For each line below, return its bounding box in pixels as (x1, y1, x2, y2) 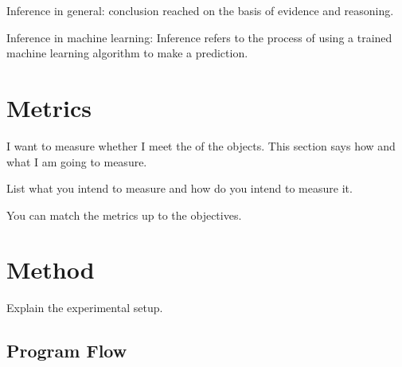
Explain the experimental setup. (6, 299, 163, 316)
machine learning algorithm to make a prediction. (6, 45, 248, 61)
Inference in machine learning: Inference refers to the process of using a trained (6, 29, 392, 45)
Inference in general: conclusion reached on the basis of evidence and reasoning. (6, 2, 394, 18)
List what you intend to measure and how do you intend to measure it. (6, 180, 353, 197)
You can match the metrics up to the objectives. (6, 206, 242, 223)
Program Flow (6, 338, 127, 363)
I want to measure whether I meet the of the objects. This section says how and (6, 137, 396, 154)
